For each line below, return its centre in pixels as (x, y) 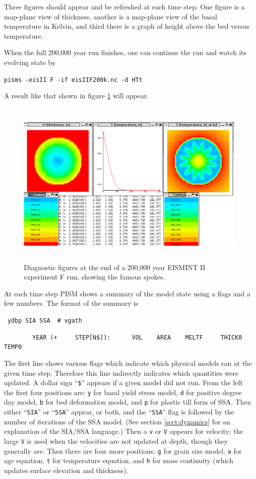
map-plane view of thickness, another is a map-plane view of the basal (111, 16)
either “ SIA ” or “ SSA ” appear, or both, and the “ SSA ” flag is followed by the (119, 412)
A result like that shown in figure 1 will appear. (76, 96)
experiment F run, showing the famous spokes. (95, 277)
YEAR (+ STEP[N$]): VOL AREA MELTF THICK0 (137, 337)
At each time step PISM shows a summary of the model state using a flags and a (127, 293)
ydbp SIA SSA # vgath (45, 320)
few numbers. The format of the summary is (71, 303)
